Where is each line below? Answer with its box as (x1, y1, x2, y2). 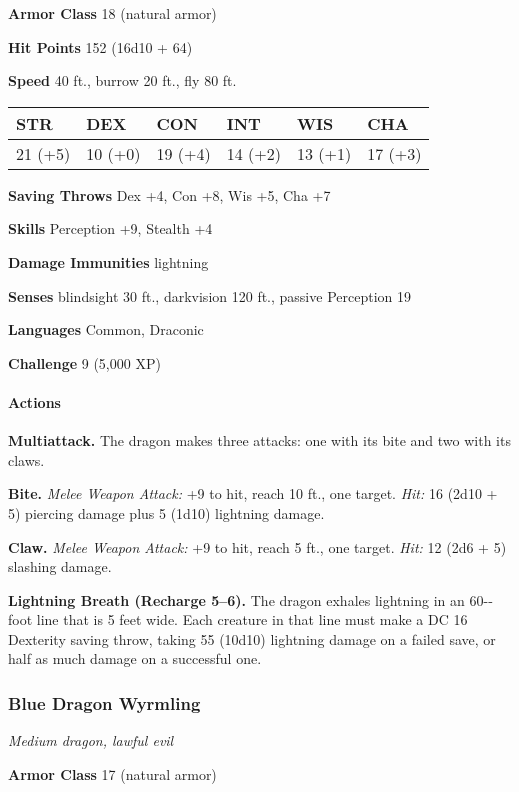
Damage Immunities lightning (8, 251, 209, 272)
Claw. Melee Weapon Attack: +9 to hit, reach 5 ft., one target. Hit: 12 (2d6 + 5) (8, 536, 507, 557)
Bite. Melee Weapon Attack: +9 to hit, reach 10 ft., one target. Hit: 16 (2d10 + (8, 483, 498, 504)
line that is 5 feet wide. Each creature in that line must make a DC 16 (36, 609, 468, 630)
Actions (8, 391, 61, 412)
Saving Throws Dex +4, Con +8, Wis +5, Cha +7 (8, 184, 331, 205)
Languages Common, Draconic (8, 319, 204, 340)
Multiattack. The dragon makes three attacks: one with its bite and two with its (8, 430, 511, 451)
